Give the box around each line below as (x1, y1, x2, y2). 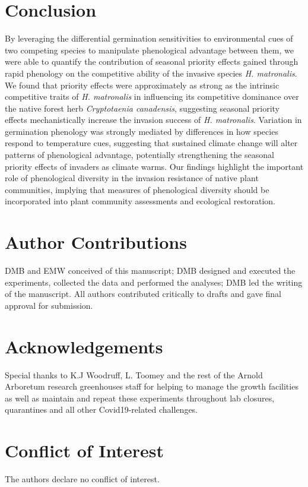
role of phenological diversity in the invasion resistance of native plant (5, 172, 259, 184)
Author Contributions (5, 230, 187, 254)
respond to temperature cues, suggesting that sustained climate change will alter (5, 137, 298, 149)
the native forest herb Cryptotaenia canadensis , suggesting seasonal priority (5, 102, 280, 114)
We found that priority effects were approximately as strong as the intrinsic (5, 78, 280, 91)
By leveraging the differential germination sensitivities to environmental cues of (5, 32, 293, 45)
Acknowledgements (5, 334, 163, 358)
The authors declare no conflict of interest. (5, 473, 160, 485)
